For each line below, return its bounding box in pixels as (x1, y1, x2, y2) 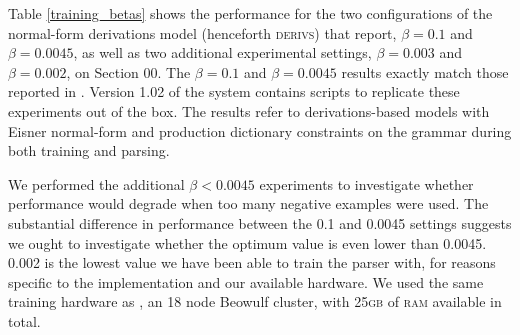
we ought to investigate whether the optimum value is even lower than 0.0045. (8, 232, 487, 253)
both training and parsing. (8, 140, 170, 161)
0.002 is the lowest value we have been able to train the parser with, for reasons (8, 252, 496, 273)
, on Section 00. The (66, 61, 191, 82)
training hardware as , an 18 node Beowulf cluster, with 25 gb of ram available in (8, 291, 502, 312)
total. (8, 310, 41, 331)
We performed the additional (8, 173, 185, 194)
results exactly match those (341, 61, 509, 82)
